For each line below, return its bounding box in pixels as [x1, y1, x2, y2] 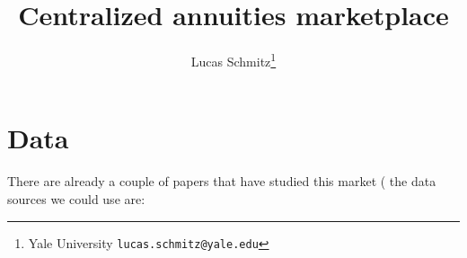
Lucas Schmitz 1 [190, 49, 277, 70]
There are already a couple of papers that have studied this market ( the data [7, 172, 436, 191]
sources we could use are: [7, 189, 145, 208]
